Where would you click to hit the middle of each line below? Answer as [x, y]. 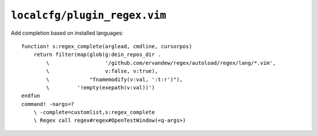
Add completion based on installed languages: [67, 33]
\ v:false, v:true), [102, 71]
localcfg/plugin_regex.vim [89, 15]
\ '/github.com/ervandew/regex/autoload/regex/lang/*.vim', [161, 63]
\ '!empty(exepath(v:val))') [101, 87]
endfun [31, 96]
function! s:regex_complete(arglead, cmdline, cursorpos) [107, 46]
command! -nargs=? [48, 104]
